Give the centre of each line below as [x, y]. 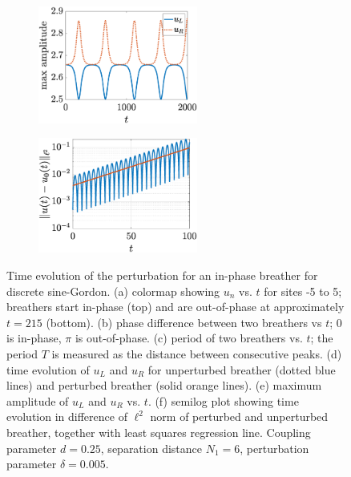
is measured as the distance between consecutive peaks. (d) [197, 354]
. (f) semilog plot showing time [223, 400]
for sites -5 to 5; [303, 291]
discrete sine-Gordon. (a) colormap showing [113, 291]
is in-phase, [34, 338]
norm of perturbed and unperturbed [239, 416]
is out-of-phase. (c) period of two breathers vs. [189, 338]
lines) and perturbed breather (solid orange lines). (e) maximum [164, 385]
